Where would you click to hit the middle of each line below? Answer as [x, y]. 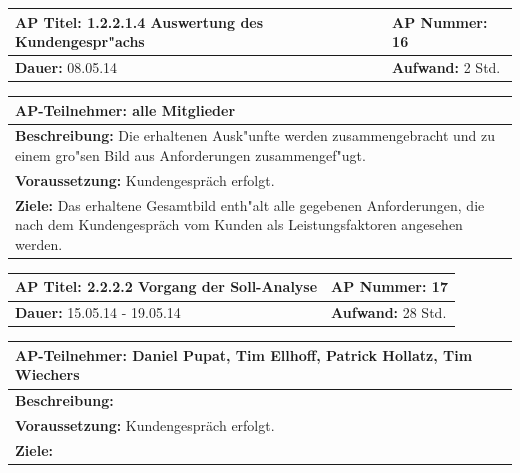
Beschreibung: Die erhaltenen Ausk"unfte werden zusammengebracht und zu [255, 135]
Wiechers [47, 374]
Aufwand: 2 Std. [446, 66]
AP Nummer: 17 [389, 286]
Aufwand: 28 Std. [389, 312]
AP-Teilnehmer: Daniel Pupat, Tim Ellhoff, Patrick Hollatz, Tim [244, 354]
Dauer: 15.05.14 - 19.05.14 [98, 312]
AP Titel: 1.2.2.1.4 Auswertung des [139, 21]
